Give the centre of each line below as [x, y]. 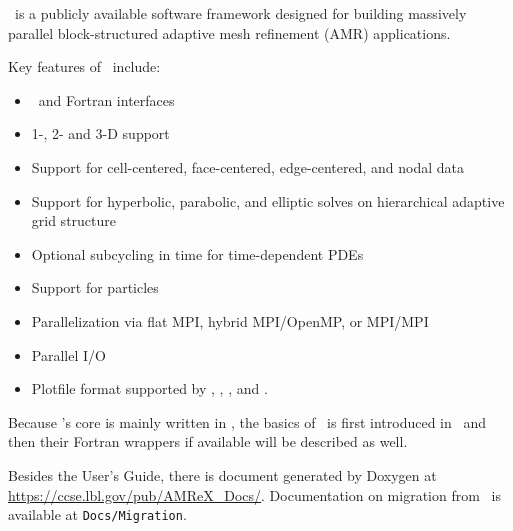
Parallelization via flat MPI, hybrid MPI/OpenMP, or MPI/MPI [230, 320]
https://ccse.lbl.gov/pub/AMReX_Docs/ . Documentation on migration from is [254, 494]
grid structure [74, 220]
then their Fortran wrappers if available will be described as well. [208, 441]
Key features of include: [84, 66]
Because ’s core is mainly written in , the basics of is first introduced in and [247, 421]
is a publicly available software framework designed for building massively [240, 13]
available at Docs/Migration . [97, 514]
